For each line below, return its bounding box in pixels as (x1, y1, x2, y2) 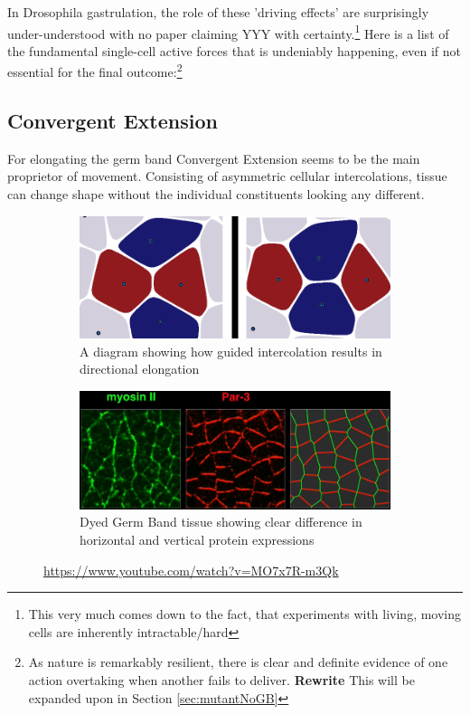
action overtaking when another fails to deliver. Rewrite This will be (28, 671, 415, 690)
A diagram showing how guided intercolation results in (80, 341, 382, 360)
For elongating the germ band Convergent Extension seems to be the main (7, 148, 420, 167)
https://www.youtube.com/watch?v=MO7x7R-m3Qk (43, 560, 339, 579)
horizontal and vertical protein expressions (80, 530, 315, 549)
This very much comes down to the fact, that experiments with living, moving (28, 605, 462, 624)
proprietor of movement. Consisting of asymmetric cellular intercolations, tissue (7, 167, 447, 186)
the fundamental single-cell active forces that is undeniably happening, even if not (7, 41, 461, 60)
